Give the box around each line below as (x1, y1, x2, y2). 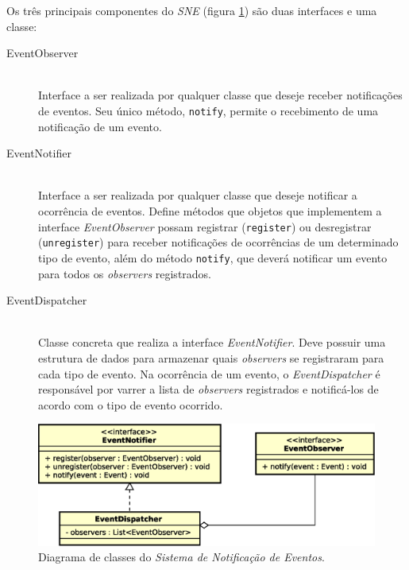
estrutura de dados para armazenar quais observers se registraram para (38, 349, 384, 366)
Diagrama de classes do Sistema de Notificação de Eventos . (38, 549, 325, 565)
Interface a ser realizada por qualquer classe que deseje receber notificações (38, 87, 403, 103)
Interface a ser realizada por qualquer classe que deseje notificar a (38, 187, 357, 204)
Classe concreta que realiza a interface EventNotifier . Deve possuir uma (38, 334, 386, 351)
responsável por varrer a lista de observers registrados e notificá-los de (38, 381, 379, 397)
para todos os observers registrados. (38, 265, 212, 281)
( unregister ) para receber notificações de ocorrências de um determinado (38, 234, 399, 250)
